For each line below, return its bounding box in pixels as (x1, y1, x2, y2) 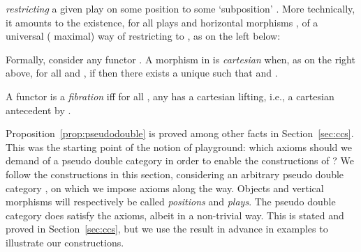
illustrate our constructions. (6, 235, 124, 249)
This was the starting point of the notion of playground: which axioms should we (6, 139, 352, 154)
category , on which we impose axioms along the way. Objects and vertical (6, 180, 324, 195)
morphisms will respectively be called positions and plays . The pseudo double (6, 194, 336, 209)
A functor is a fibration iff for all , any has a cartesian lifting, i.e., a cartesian (6, 88, 334, 103)
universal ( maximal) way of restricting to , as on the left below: (6, 29, 281, 43)
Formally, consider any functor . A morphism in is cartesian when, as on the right (6, 52, 355, 66)
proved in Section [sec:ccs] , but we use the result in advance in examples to (6, 221, 328, 236)
